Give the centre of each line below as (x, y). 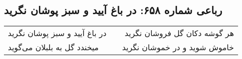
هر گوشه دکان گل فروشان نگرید (179, 33)
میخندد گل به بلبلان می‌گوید (53, 47)
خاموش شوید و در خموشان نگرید (178, 47)
